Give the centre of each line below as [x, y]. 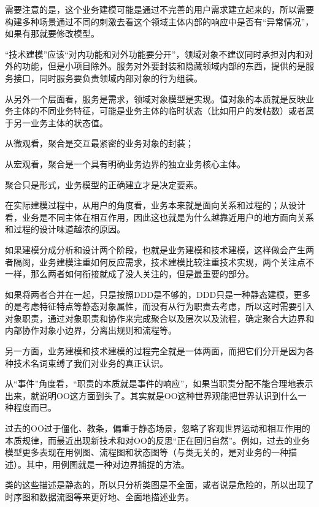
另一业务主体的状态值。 [60, 122]
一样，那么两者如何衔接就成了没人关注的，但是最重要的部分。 [129, 274]
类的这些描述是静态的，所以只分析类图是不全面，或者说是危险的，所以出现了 [159, 485]
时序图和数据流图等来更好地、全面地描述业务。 [99, 497]
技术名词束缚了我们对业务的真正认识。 [90, 363]
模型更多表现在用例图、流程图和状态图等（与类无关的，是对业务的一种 [147, 452]
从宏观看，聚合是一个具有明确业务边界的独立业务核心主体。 [125, 163]
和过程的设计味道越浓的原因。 [65, 229]
